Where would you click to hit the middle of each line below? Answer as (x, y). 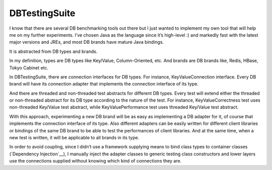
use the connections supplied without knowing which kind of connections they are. (95, 161)
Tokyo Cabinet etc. (29, 67)
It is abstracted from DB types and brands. (53, 51)
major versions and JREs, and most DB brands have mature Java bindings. (87, 42)
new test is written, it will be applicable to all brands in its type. (74, 138)
